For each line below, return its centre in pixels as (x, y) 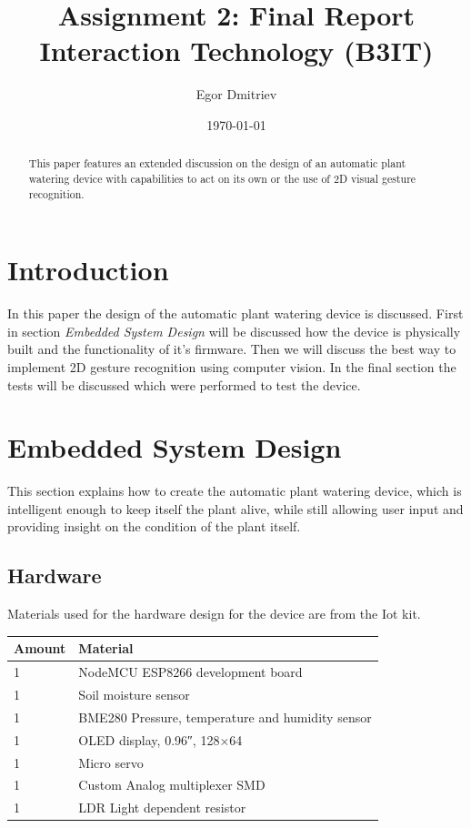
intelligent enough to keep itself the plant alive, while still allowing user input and (235, 508)
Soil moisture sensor (134, 695)
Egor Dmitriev (236, 94)
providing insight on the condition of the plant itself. (154, 526)
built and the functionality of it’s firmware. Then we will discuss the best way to (232, 349)
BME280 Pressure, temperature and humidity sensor (225, 717)
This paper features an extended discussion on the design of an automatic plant (217, 163)
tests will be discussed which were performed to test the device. (184, 384)
